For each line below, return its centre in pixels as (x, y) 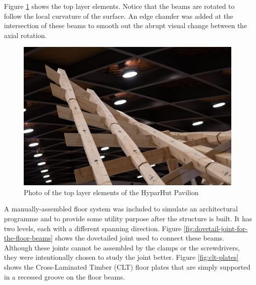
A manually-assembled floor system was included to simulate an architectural (121, 209)
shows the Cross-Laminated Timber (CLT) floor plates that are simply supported (127, 266)
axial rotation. (25, 35)
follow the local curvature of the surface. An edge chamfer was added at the (119, 16)
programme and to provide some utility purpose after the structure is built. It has (128, 218)
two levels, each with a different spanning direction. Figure (93, 228)
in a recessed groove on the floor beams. (64, 276)
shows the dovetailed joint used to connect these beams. (140, 238)
